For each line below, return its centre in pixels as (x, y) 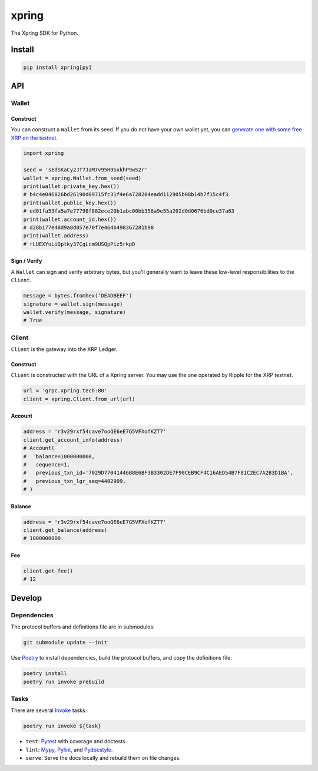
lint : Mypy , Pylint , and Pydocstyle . (69, 750)
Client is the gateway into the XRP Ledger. (64, 349)
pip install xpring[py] (58, 67)
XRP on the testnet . (34, 138)
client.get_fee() (48, 571)
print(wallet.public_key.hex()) (70, 203)
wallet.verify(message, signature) (74, 312)
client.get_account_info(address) (73, 440)
